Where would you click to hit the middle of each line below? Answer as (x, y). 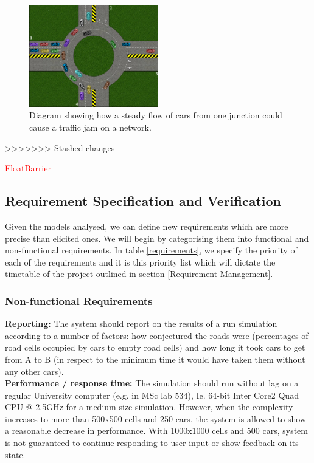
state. (15, 454)
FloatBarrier (28, 168)
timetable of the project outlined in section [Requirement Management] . (139, 274)
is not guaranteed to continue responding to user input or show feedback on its (152, 443)
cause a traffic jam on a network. (90, 127)
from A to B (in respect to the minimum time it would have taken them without (155, 359)
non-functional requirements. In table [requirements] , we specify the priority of (151, 250)
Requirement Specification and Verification (143, 201)
